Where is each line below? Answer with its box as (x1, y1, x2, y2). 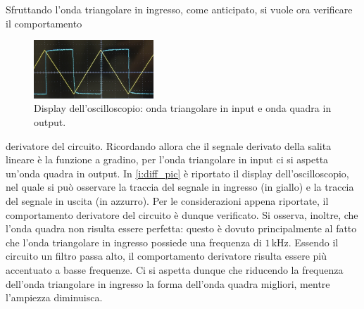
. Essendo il (288, 234, 339, 249)
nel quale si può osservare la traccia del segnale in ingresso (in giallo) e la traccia (6, 179, 354, 194)
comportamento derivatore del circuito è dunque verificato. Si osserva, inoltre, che (6, 207, 358, 222)
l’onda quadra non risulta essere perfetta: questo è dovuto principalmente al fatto (6, 221, 357, 236)
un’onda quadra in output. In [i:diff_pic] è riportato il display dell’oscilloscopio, (6, 165, 349, 180)
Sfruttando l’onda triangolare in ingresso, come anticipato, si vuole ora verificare (6, 2, 353, 16)
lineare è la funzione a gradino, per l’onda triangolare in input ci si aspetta (6, 152, 329, 167)
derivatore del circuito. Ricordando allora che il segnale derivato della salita (6, 138, 332, 153)
